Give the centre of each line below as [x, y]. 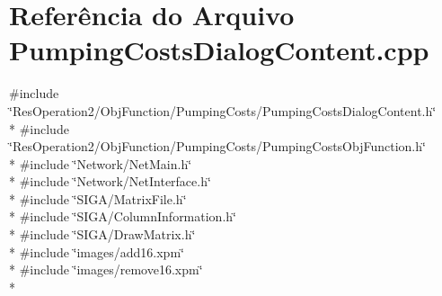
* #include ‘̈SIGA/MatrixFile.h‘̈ [98, 198]
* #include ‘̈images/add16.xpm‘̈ [97, 251]
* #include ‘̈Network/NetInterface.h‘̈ [110, 181]
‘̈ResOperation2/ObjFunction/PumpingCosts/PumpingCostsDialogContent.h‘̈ [223, 110]
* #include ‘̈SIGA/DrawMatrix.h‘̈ [102, 234]
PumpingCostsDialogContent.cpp [219, 50]
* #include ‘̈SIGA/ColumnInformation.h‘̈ [123, 216]
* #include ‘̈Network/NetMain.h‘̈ [101, 163]
